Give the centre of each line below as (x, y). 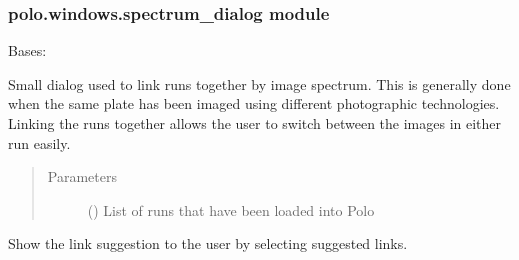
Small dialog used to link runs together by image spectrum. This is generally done (259, 83)
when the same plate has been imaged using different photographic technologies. (254, 103)
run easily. (39, 142)
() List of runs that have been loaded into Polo (231, 209)
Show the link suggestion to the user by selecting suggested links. (208, 243)
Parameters (82, 176)
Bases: (27, 50)
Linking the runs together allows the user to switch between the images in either (255, 123)
